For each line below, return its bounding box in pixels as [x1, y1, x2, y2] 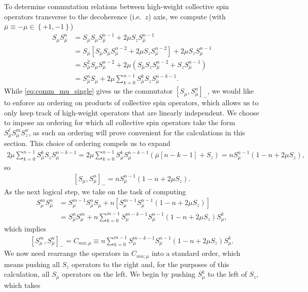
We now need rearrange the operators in [4, 248, 129, 258]
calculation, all [4, 269, 50, 279]
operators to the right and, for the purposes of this [72, 258, 229, 269]
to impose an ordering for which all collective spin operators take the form [4, 117, 235, 128]
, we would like [207, 85, 254, 96]
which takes [4, 279, 41, 290]
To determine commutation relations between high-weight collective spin [4, 1, 229, 11]
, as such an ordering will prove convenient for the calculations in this [28, 127, 245, 137]
